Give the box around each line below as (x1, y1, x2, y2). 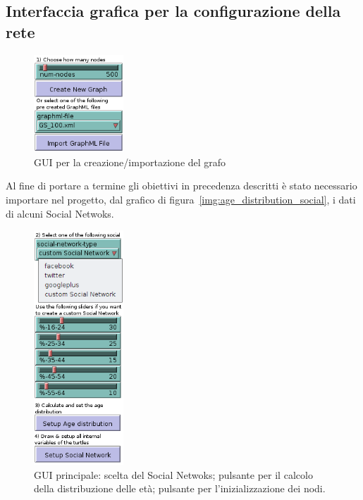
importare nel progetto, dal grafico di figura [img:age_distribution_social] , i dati (6, 192, 356, 207)
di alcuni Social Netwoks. (6, 206, 114, 220)
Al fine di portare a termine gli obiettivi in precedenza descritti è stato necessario (6, 178, 357, 193)
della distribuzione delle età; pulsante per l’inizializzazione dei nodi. (34, 481, 326, 496)
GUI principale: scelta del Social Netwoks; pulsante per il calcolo (34, 467, 313, 482)
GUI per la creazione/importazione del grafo (34, 154, 226, 169)
